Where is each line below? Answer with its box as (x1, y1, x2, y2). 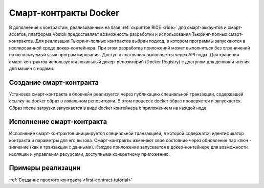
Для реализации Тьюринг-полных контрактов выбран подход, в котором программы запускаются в (35, 38, 245, 44)
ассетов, (9, 31, 27, 37)
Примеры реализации (9, 164, 81, 172)
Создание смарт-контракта (9, 78, 99, 87)
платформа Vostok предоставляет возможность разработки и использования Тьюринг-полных (28, 31, 227, 37)
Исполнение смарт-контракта (9, 117, 107, 126)
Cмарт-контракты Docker (9, 7, 120, 18)
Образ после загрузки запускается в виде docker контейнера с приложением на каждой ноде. (9, 105, 208, 111)
